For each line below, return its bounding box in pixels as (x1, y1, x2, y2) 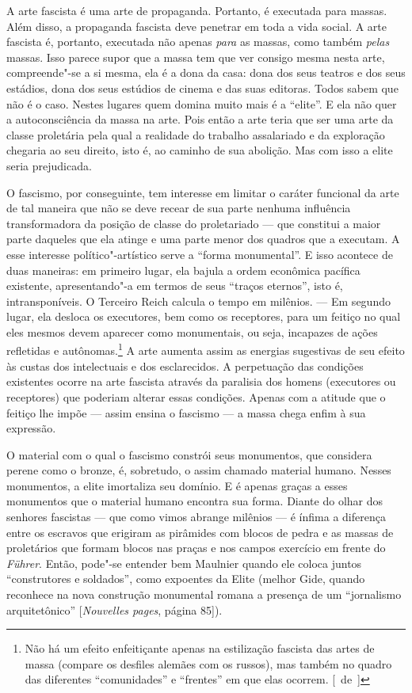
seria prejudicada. (6, 157, 92, 173)
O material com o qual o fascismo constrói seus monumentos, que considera (6, 446, 372, 463)
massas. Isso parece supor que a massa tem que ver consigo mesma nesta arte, (6, 48, 385, 65)
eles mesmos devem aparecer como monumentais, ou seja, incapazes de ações (6, 323, 378, 340)
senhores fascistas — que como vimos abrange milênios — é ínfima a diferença (6, 508, 386, 525)
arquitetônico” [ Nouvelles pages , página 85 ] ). (6, 601, 223, 618)
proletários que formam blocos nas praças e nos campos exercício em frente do (6, 539, 386, 556)
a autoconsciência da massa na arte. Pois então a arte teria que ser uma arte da (6, 111, 394, 128)
